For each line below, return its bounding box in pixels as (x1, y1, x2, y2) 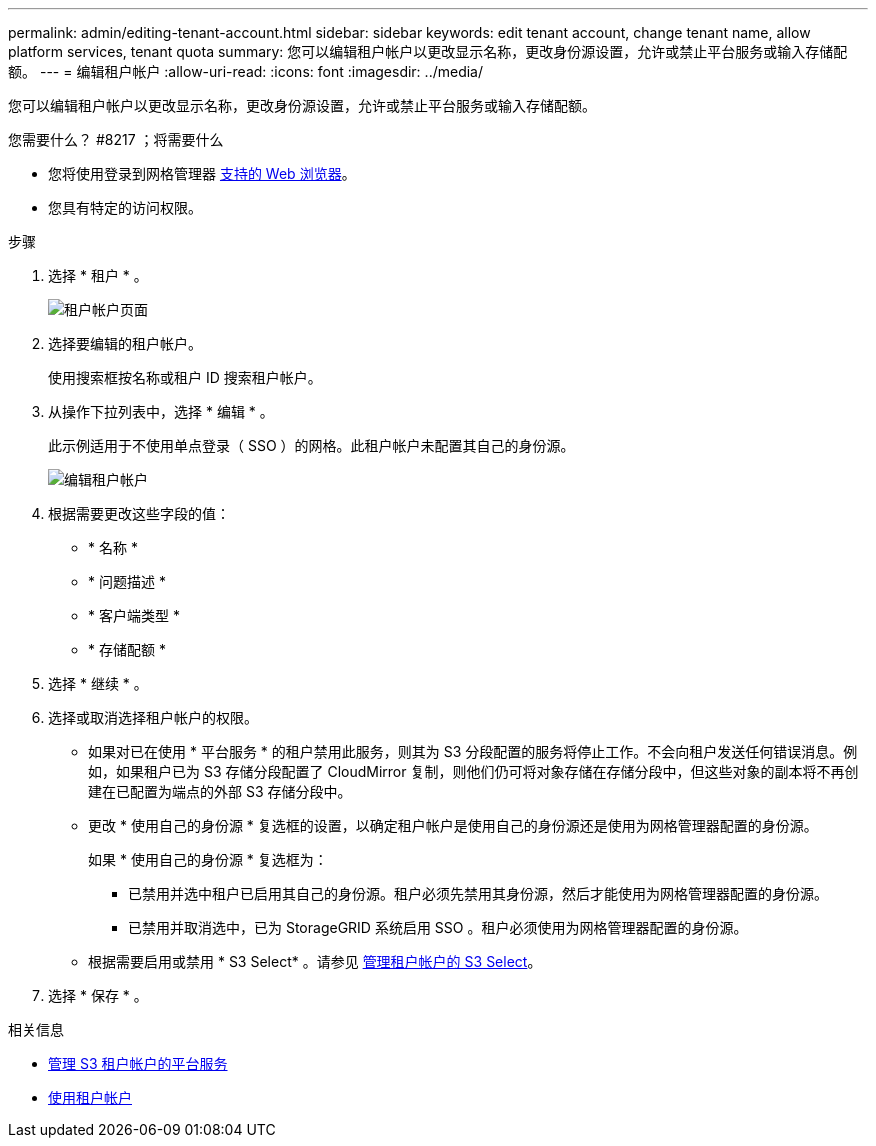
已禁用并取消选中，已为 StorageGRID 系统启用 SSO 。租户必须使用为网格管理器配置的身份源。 (128, 919, 748, 936)
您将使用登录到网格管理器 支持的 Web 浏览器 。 (48, 165, 356, 182)
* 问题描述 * (88, 573, 166, 590)
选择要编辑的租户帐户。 (48, 335, 202, 352)
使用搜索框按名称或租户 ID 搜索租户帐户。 (48, 369, 322, 386)
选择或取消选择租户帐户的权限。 (48, 709, 258, 726)
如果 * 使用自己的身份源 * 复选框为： (88, 851, 328, 868)
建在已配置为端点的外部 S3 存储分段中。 (88, 783, 352, 800)
